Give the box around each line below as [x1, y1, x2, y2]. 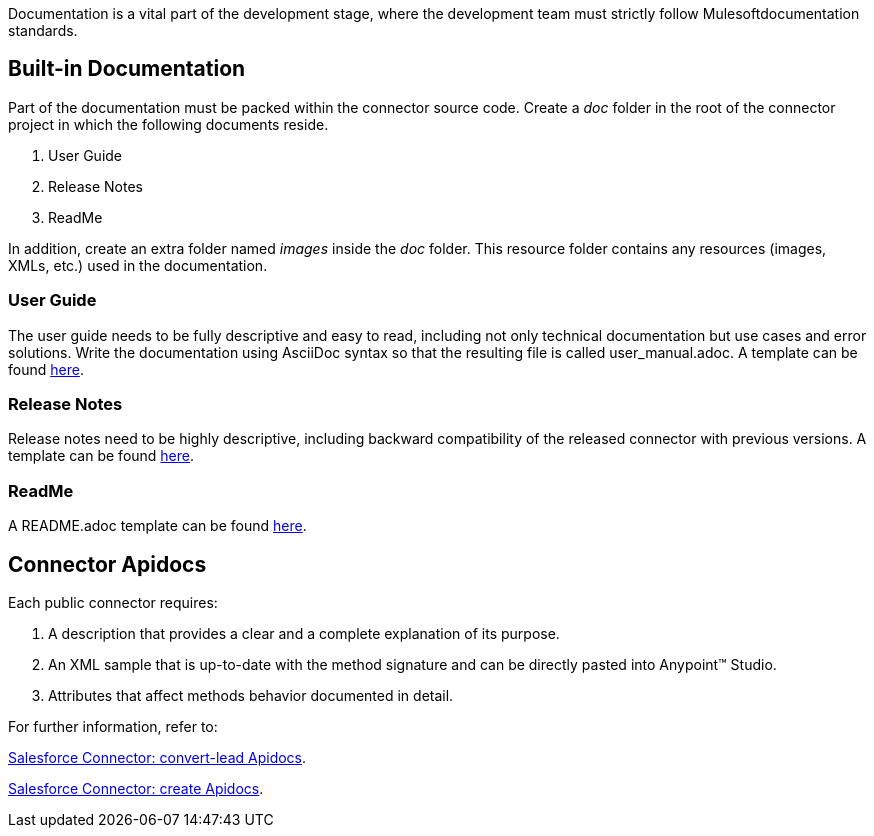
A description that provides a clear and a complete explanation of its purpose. [48, 624, 560, 642]
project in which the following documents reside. [8, 115, 329, 133]
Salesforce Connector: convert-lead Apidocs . [8, 748, 307, 766]
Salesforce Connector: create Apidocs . [8, 779, 264, 797]
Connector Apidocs [8, 551, 207, 577]
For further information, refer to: [8, 717, 218, 735]
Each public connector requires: [8, 593, 218, 611]
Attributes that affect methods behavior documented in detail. [48, 686, 454, 704]
